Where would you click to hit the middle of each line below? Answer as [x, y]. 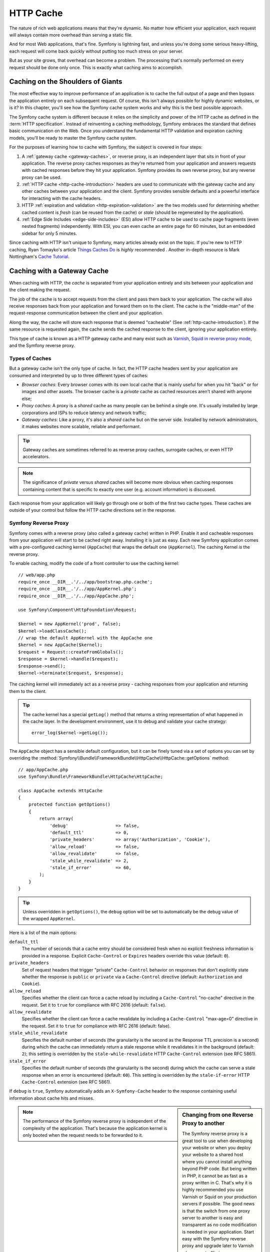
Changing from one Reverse [218, 1115]
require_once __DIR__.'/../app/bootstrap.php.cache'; [85, 582]
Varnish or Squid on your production [219, 1196]
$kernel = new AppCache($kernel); [60, 645]
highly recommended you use [213, 1190]
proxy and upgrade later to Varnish [218, 1246]
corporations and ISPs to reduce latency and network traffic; [84, 413]
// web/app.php [37, 575]
